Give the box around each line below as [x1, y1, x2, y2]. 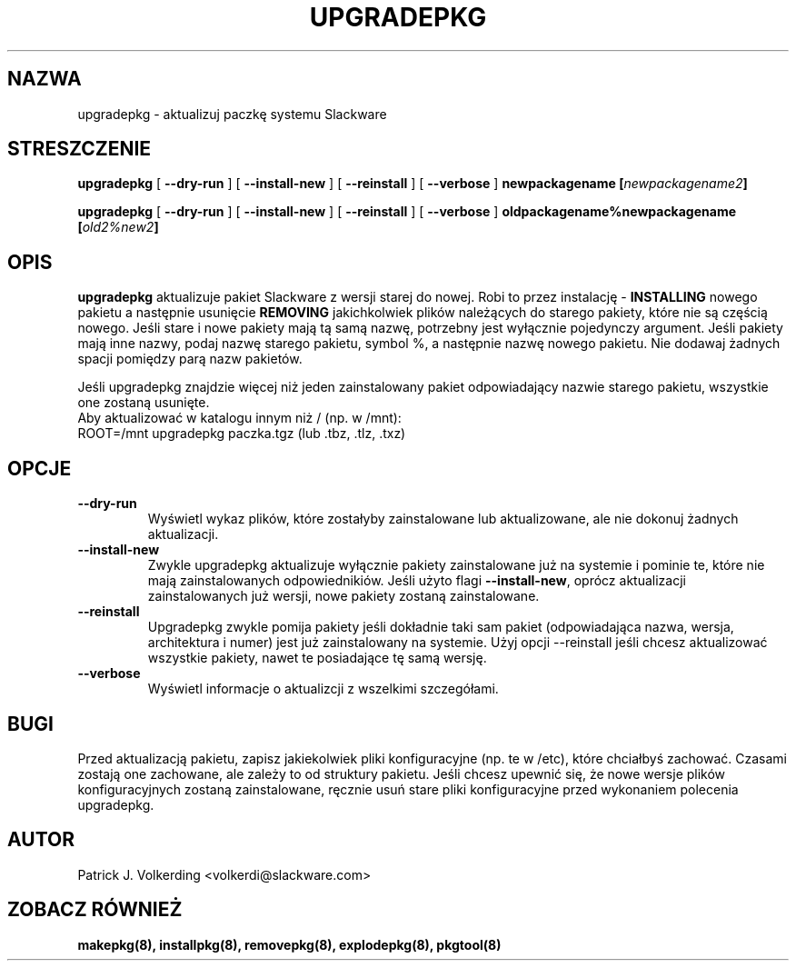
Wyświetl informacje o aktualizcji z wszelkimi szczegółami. [147, 681, 499, 697]
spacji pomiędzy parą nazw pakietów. [77, 351, 303, 367]
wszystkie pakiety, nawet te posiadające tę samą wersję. [147, 650, 487, 666]
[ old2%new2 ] [77, 219, 159, 235]
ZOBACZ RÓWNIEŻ [7, 898, 183, 922]
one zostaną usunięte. [77, 394, 210, 411]
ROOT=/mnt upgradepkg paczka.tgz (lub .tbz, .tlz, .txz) [77, 425, 406, 442]
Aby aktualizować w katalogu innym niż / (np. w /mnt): [77, 410, 402, 426]
